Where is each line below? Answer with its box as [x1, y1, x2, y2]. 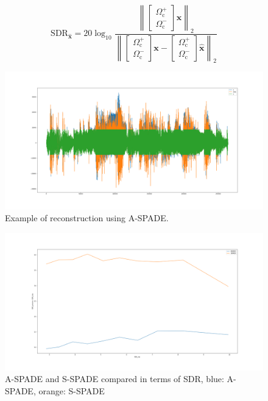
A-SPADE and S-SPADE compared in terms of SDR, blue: [5, 372, 224, 385]
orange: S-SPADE [38, 385, 105, 397]
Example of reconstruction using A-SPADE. [5, 211, 169, 224]
